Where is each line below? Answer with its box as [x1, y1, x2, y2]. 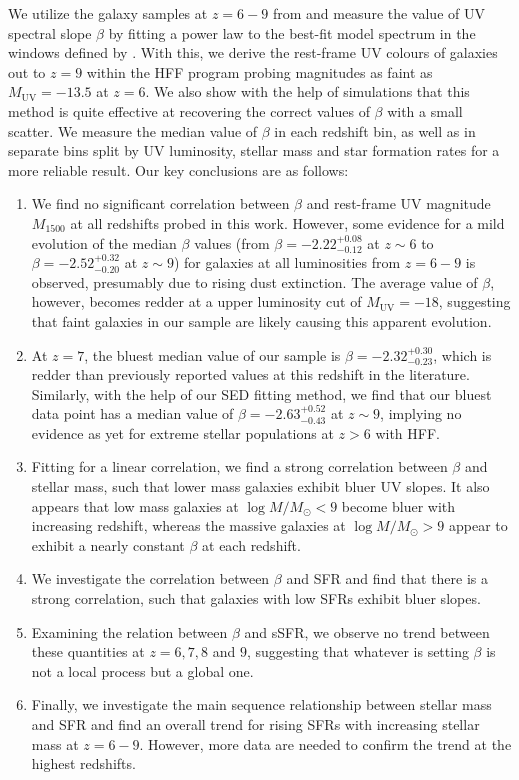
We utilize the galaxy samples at [8, 3, 208, 23]
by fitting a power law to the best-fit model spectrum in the [108, 22, 476, 43]
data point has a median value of [31, 403, 234, 424]
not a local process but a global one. [31, 660, 254, 681]
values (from [194, 232, 270, 253]
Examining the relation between [31, 621, 228, 642]
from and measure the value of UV [272, 3, 485, 23]
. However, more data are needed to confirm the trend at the [139, 733, 512, 754]
